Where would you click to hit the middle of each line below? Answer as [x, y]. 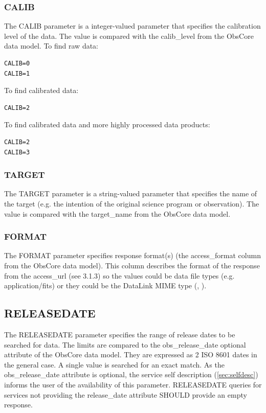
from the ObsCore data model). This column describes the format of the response [132, 265]
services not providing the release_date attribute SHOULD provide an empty [126, 394]
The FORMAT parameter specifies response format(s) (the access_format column [132, 255]
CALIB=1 [17, 73]
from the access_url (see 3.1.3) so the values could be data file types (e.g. [119, 275]
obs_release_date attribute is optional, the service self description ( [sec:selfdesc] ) [131, 374]
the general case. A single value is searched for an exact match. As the [114, 364]
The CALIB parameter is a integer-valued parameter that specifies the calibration [132, 26]
